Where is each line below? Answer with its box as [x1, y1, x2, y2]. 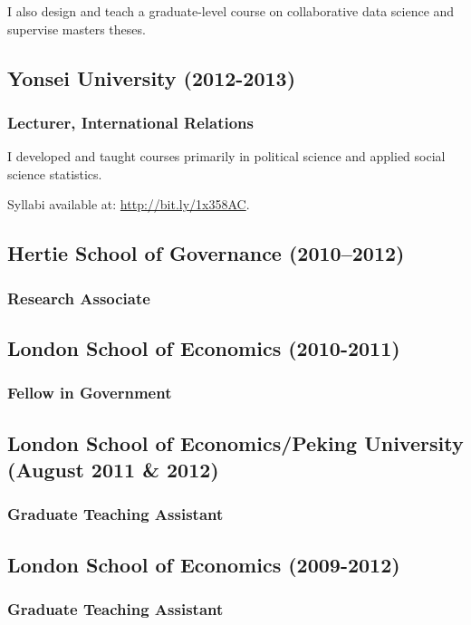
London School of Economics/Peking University [7, 428, 464, 457]
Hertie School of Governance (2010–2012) [7, 239, 405, 267]
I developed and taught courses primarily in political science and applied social [7, 147, 446, 166]
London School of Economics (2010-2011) [7, 333, 400, 361]
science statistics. [7, 164, 102, 183]
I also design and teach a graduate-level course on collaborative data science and [7, 2, 455, 20]
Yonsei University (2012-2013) [7, 63, 296, 91]
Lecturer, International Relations [7, 111, 254, 133]
